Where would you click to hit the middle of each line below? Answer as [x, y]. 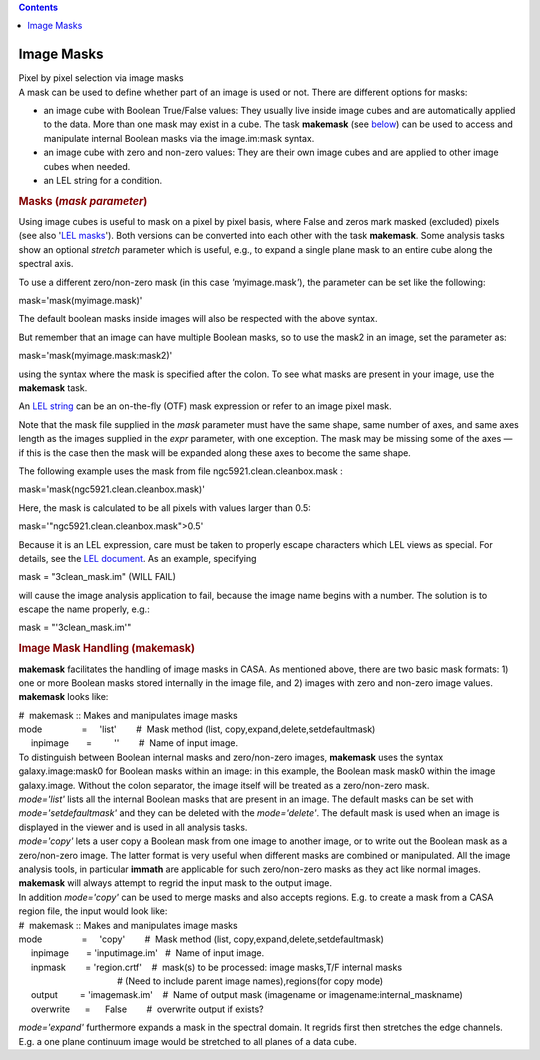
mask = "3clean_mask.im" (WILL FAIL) [97, 577]
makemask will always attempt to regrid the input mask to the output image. [175, 883]
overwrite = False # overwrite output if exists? [147, 1009]
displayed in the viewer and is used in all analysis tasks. [133, 827]
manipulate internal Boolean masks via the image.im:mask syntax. [179, 138]
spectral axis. [46, 264]
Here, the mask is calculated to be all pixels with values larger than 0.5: [165, 507]
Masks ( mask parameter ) [83, 201]
